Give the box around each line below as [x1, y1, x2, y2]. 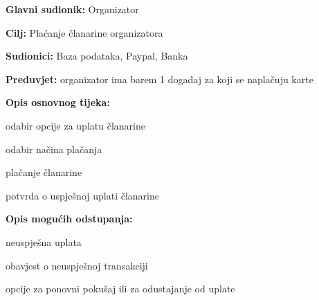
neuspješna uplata [6, 234, 82, 249]
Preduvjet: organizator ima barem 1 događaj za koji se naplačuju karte [6, 71, 313, 86]
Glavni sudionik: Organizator [6, 2, 139, 16]
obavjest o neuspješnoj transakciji [6, 258, 148, 272]
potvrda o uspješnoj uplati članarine [6, 188, 159, 202]
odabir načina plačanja [6, 141, 102, 156]
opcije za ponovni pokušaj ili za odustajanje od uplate [6, 281, 235, 296]
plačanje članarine [6, 165, 82, 179]
